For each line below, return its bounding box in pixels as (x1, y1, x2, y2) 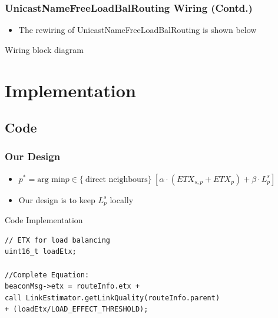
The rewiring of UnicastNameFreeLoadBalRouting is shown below (18, 24, 257, 36)
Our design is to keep (18, 193, 95, 206)
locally (110, 193, 134, 206)
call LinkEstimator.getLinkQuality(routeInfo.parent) (5, 293, 220, 302)
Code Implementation (5, 214, 83, 226)
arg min (37, 175, 65, 184)
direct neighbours (85, 175, 148, 184)
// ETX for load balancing (5, 236, 110, 244)
